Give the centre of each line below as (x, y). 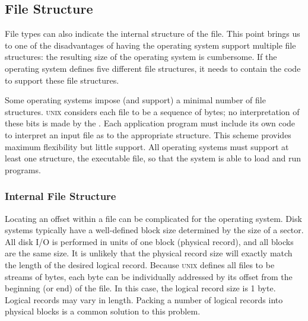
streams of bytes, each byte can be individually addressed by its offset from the (149, 276)
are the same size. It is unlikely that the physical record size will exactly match (149, 253)
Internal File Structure (61, 196)
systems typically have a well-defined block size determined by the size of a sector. (154, 230)
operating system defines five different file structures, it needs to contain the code (153, 68)
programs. (23, 169)
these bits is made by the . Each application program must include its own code (150, 123)
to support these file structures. (62, 80)
